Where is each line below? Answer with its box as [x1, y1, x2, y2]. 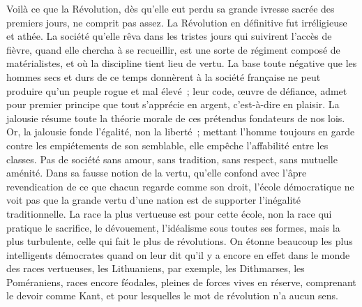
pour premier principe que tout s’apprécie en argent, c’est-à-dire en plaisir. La [6, 97, 340, 112]
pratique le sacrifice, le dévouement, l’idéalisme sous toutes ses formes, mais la [6, 220, 340, 234]
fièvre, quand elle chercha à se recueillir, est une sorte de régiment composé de [6, 42, 340, 57]
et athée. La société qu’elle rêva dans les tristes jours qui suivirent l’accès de [6, 29, 332, 43]
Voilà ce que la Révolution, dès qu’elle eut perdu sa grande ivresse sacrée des [6, 1, 335, 15]
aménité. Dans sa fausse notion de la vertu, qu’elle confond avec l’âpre [6, 165, 307, 180]
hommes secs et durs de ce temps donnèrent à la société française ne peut [6, 69, 321, 84]
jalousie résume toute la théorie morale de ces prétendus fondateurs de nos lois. [6, 110, 345, 125]
